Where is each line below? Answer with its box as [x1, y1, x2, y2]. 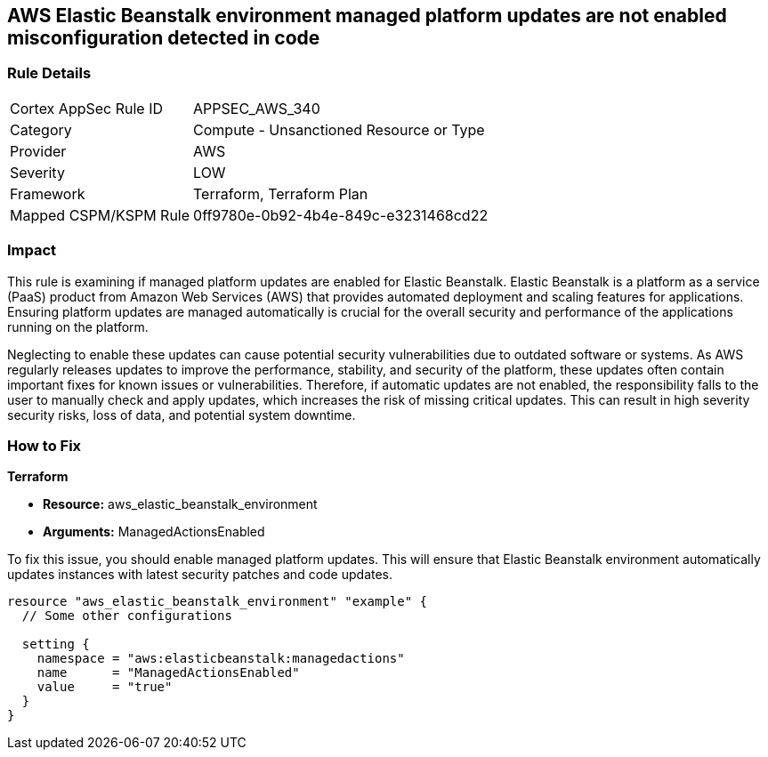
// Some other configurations [21, 608, 232, 624]
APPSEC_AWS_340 [193, 99, 320, 117]
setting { [21, 637, 90, 652]
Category [10, 120, 72, 139]
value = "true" [36, 680, 173, 695]
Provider [10, 141, 67, 160]
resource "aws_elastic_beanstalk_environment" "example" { [7, 594, 428, 609]
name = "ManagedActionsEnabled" [36, 665, 300, 680]
